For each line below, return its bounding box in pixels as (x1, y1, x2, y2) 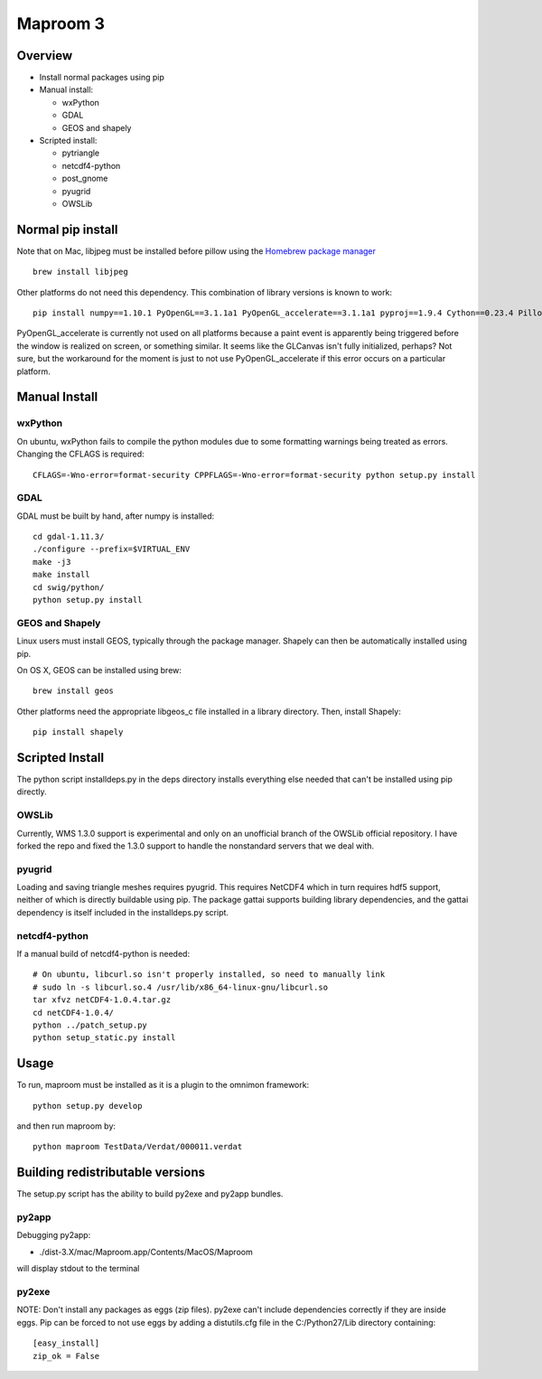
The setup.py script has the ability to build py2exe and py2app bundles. (16, 1188, 284, 1199)
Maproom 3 (16, 14, 106, 33)
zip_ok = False (33, 1351, 100, 1361)
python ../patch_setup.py (33, 1019, 148, 1030)
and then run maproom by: (16, 1121, 117, 1131)
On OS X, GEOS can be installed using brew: (16, 664, 182, 675)
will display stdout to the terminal (16, 1263, 140, 1274)
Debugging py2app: (16, 1230, 91, 1241)
